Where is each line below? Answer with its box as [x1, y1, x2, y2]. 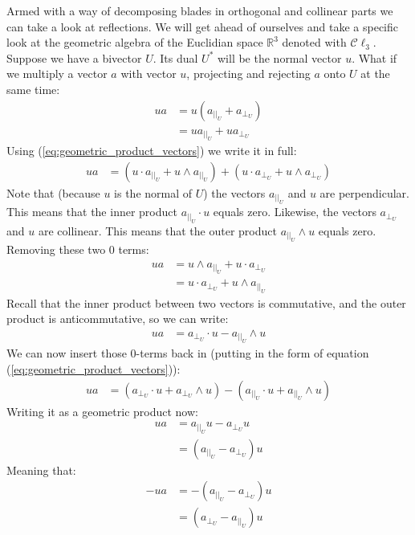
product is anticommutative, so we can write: [6, 310, 229, 327]
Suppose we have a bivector [6, 49, 142, 66]
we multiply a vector [6, 65, 108, 82]
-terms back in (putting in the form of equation [136, 345, 369, 361]
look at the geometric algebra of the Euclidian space [6, 34, 263, 51]
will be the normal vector [217, 49, 342, 66]
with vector [120, 65, 177, 82]
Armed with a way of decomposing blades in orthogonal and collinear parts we [6, 2, 393, 18]
